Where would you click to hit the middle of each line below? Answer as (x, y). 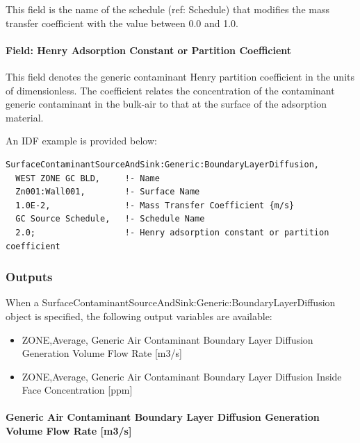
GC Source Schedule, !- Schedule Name (110, 219)
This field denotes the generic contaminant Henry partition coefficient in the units (180, 76)
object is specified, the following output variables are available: (139, 316)
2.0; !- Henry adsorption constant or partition (172, 232)
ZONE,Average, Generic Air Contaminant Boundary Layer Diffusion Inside (182, 376)
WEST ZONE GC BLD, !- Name (88, 178)
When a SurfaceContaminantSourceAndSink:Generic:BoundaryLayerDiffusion (171, 302)
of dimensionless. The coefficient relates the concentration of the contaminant (170, 90)
